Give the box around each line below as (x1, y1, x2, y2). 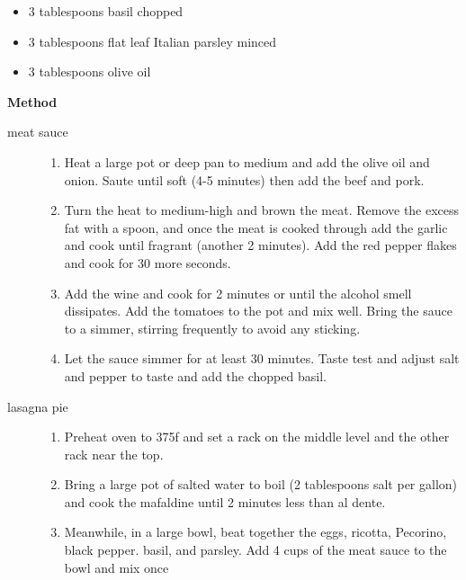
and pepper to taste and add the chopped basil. (64, 366, 327, 385)
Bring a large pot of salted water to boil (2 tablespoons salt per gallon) (64, 475, 458, 494)
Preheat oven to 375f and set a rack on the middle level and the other (64, 427, 450, 446)
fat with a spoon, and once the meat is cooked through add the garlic (64, 218, 448, 236)
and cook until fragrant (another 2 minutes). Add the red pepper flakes (64, 236, 457, 254)
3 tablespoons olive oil (28, 62, 151, 81)
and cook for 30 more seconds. (64, 253, 231, 272)
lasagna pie (7, 397, 68, 415)
